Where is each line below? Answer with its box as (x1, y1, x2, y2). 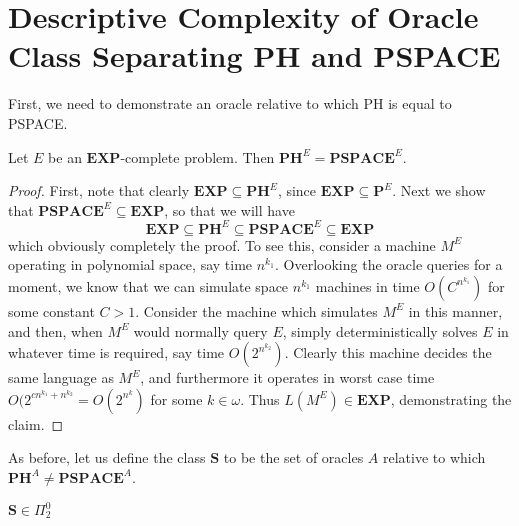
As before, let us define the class (8, 447, 206, 468)
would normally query (133, 320, 268, 341)
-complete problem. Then (120, 146, 275, 167)
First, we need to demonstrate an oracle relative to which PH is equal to (8, 93, 452, 114)
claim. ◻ (8, 413, 64, 434)
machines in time (315, 275, 420, 296)
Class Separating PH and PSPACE (8, 35, 501, 76)
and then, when (8, 320, 103, 341)
